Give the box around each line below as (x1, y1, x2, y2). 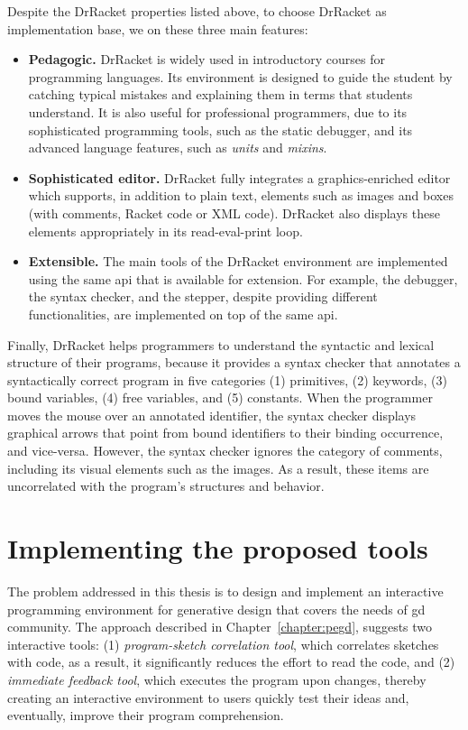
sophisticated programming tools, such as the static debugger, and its (28, 120, 413, 139)
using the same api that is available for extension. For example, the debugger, (28, 269, 458, 288)
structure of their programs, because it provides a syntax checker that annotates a (7, 353, 461, 372)
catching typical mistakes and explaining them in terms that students (28, 85, 413, 104)
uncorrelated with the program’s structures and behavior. (7, 476, 325, 495)
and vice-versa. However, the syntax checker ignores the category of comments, (7, 441, 443, 460)
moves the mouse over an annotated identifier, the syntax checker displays (7, 405, 417, 424)
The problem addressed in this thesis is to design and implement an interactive (7, 581, 444, 600)
